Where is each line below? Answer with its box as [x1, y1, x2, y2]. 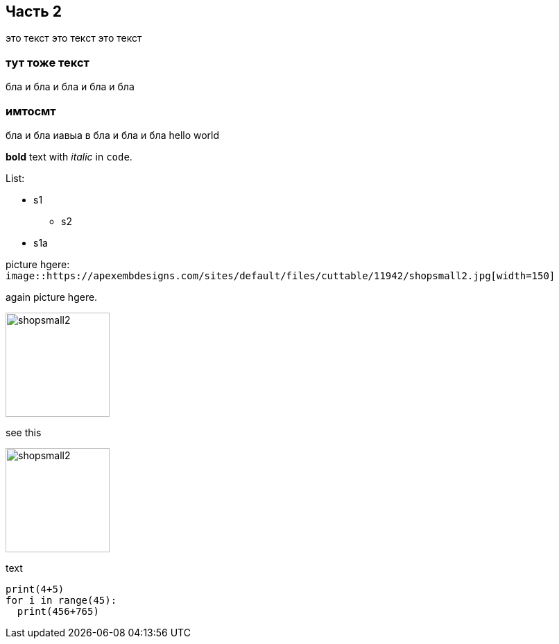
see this [6, 426, 42, 438]
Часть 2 [6, 3, 62, 20]
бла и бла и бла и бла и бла [6, 81, 135, 93]
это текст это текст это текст [6, 32, 142, 44]
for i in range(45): [6, 594, 117, 606]
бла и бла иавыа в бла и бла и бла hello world [6, 129, 220, 141]
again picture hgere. [6, 290, 98, 303]
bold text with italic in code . [6, 150, 132, 163]
